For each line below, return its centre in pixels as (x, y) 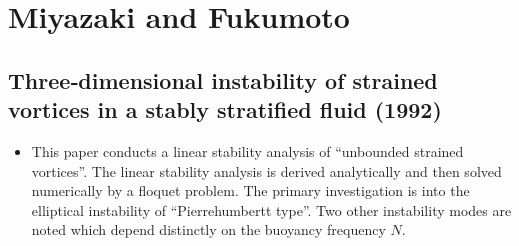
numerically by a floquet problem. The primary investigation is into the (250, 190)
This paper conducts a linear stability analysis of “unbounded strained (247, 150)
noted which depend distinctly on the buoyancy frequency (208, 229)
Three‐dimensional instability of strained (223, 79)
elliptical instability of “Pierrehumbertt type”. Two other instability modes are (271, 209)
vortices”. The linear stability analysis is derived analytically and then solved (266, 170)
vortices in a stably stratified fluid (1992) (225, 109)
